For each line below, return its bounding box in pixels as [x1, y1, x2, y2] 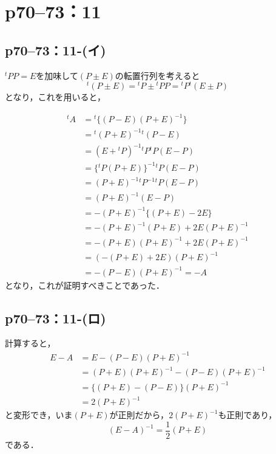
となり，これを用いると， [5, 91, 106, 103]
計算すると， [5, 337, 56, 349]
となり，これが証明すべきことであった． [5, 278, 165, 291]
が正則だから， [109, 408, 169, 421]
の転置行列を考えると [115, 69, 200, 81]
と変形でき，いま [5, 408, 73, 421]
